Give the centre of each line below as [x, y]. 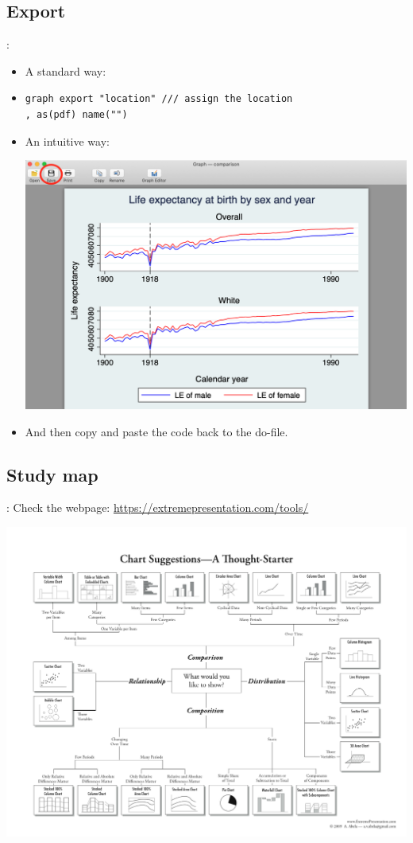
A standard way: [66, 70]
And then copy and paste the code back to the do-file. [156, 431]
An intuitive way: [67, 140]
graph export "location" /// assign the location [159, 99]
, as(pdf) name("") [76, 114]
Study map [52, 474]
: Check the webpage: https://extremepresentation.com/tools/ [158, 507]
